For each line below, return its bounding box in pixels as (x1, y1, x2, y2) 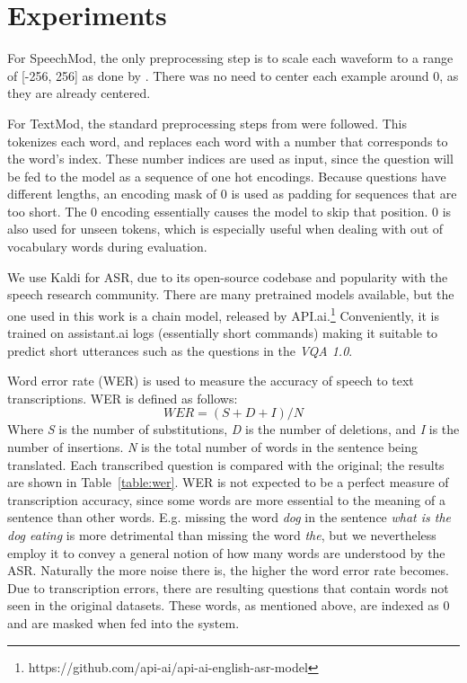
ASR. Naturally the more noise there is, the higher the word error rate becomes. (7, 561, 449, 580)
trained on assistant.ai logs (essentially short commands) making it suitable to (7, 324, 438, 342)
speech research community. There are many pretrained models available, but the (7, 285, 454, 304)
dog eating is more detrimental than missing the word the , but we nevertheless (7, 526, 436, 545)
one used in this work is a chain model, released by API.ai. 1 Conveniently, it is (7, 303, 439, 324)
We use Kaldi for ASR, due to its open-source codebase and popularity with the (7, 267, 448, 286)
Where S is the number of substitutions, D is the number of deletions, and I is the (7, 420, 460, 439)
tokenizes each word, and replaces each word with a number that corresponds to (7, 131, 448, 150)
